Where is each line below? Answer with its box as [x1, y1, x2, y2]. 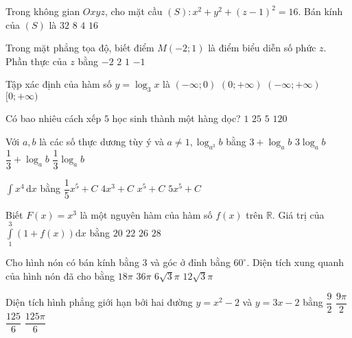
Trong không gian [5, 4, 80, 18]
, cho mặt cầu [104, 4, 163, 18]
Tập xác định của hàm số [5, 77, 112, 91]
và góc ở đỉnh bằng [150, 255, 231, 269]
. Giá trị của [272, 207, 325, 221]
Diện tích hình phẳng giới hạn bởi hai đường [5, 295, 193, 309]
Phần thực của [5, 53, 67, 68]
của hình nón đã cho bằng [5, 269, 115, 282]
